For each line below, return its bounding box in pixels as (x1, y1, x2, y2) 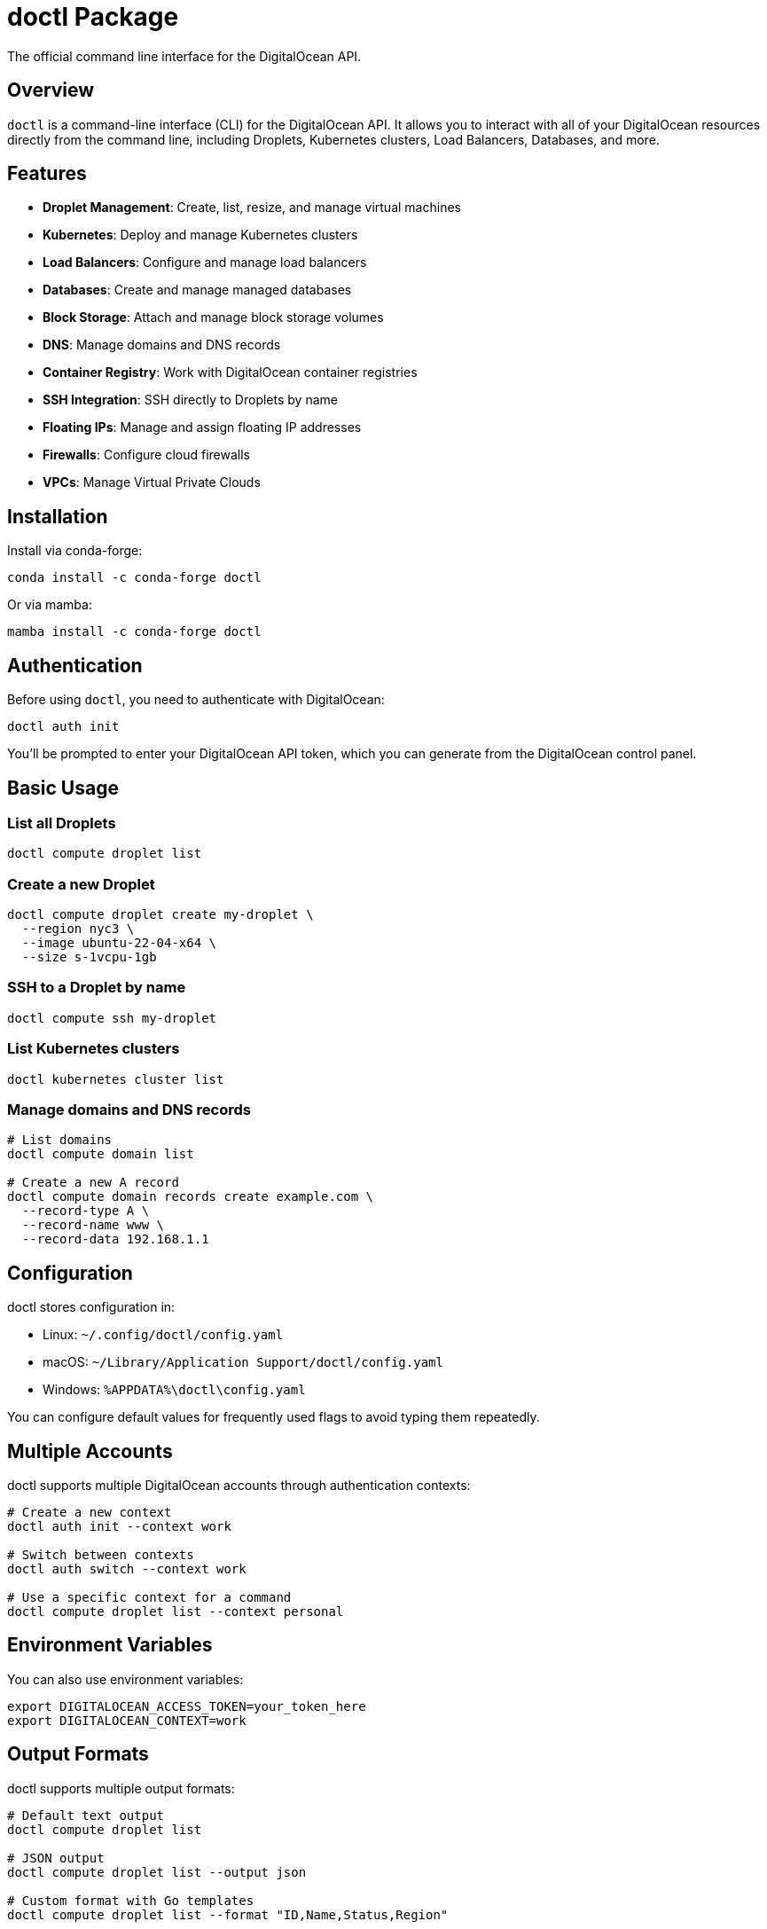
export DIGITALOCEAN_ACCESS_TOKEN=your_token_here (7, 1698, 366, 1713)
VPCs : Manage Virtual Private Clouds (43, 474, 261, 490)
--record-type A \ (21, 1204, 150, 1219)
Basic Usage (7, 776, 119, 799)
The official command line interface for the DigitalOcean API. (7, 48, 362, 64)
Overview (7, 79, 95, 102)
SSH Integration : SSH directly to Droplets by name (43, 392, 338, 408)
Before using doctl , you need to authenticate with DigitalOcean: (7, 692, 385, 708)
